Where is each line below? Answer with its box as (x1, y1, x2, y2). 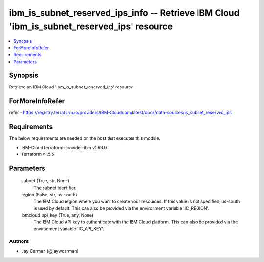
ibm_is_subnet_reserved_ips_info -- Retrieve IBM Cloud (9, 7, 240, 18)
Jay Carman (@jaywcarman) (21, 248, 79, 254)
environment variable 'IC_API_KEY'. (33, 226, 105, 232)
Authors (9, 238, 29, 244)
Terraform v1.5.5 (21, 152, 55, 157)
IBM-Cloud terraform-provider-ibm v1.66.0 (21, 144, 107, 150)
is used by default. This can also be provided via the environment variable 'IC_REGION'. (33, 205, 210, 211)
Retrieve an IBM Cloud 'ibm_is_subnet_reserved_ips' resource (9, 84, 134, 90)
